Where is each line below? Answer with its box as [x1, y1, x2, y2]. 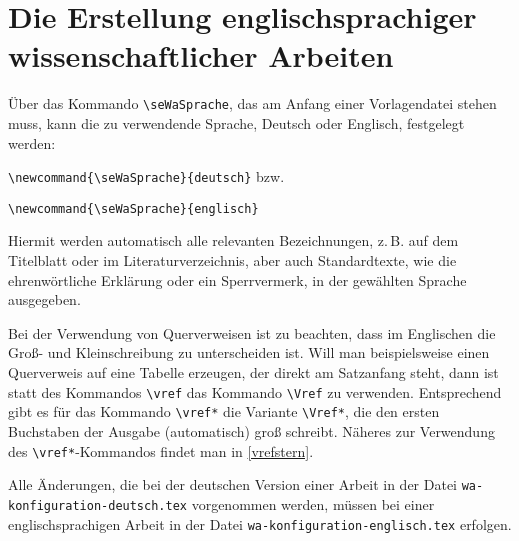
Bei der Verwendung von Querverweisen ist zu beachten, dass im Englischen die [8, 322, 496, 343]
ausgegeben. [8, 289, 81, 310]
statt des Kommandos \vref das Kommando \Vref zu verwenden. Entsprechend [8, 381, 502, 402]
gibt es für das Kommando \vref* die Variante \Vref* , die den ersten [8, 401, 440, 422]
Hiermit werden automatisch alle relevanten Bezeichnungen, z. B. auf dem [8, 230, 459, 251]
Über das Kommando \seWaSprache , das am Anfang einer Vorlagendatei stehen [8, 93, 497, 114]
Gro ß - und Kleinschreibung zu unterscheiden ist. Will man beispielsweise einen [8, 342, 490, 363]
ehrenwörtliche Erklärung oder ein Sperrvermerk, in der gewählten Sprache [8, 269, 467, 290]
